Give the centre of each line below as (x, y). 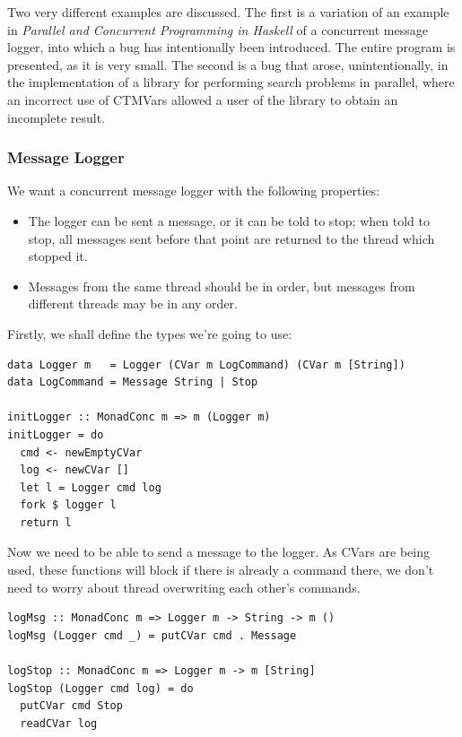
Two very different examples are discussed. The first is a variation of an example (228, 12)
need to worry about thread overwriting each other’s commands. (184, 587)
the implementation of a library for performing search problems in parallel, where (231, 82)
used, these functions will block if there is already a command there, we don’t (221, 570)
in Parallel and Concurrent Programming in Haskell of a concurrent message (218, 29)
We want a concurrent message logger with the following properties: (193, 191)
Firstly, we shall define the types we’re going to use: (150, 333)
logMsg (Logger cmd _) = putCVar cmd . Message (152, 635)
